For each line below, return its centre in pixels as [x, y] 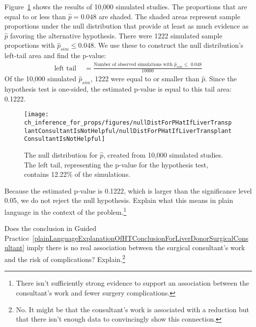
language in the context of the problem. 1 [66, 211]
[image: [37, 114]
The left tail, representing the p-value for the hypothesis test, [116, 164]
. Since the [221, 79]
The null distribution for [61, 155]
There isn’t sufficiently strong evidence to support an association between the [133, 283]
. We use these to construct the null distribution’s [169, 45]
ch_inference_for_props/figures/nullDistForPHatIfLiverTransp [128, 123]
